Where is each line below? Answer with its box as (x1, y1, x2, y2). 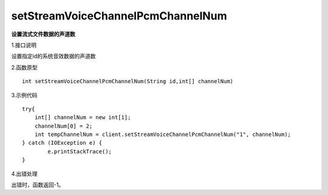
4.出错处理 (11, 170, 38, 177)
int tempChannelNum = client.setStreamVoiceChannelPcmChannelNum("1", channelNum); (34, 131, 292, 138)
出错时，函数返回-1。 (11, 181, 64, 188)
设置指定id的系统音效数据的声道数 (11, 52, 96, 60)
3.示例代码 (11, 91, 38, 98)
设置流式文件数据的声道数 (11, 30, 75, 38)
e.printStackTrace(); (47, 148, 112, 155)
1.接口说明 (11, 41, 36, 49)
